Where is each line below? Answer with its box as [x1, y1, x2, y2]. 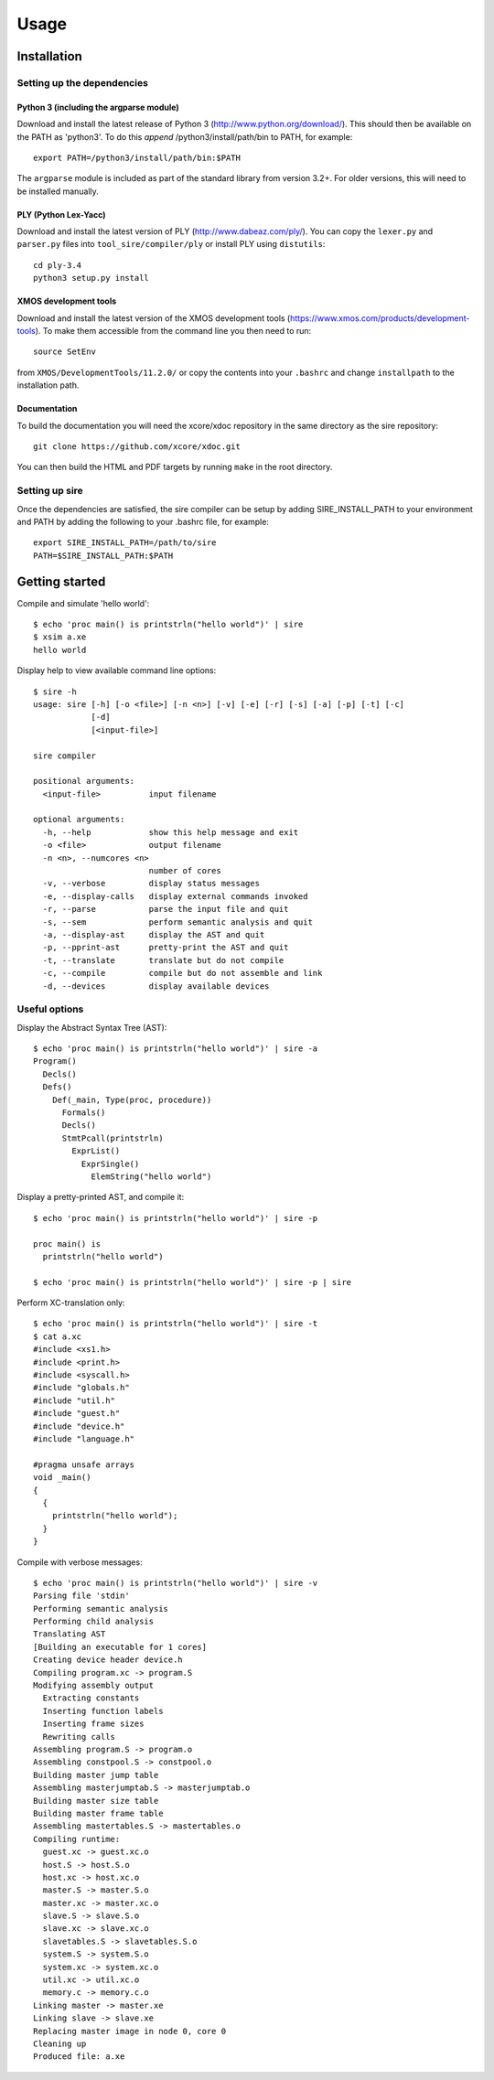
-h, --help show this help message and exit [42, 827, 299, 837]
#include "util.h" [33, 1395, 116, 1406]
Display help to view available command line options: [16, 665, 217, 676]
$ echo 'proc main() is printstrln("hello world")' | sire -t [33, 1318, 318, 1329]
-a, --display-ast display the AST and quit [42, 929, 265, 939]
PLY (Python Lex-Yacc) [16, 209, 106, 220]
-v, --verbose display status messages [42, 878, 261, 889]
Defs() [42, 1082, 72, 1092]
